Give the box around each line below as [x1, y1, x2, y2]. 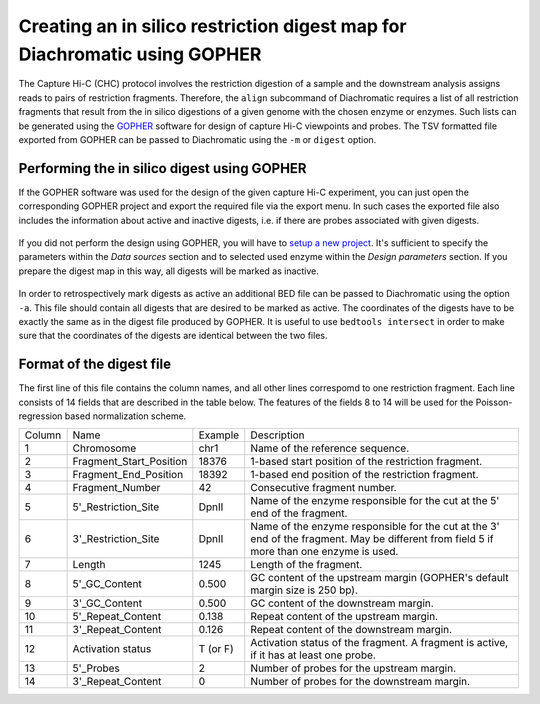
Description [250, 428, 305, 442]
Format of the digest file [18, 356, 172, 373]
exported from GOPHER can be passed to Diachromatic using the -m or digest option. [18, 133, 377, 145]
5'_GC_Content [72, 577, 142, 591]
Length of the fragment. [250, 558, 363, 572]
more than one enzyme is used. [250, 545, 399, 559]
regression [18, 410, 63, 422]
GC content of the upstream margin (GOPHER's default [250, 571, 509, 585]
